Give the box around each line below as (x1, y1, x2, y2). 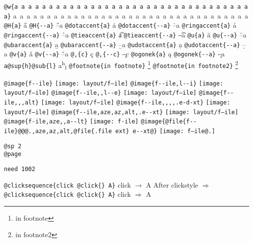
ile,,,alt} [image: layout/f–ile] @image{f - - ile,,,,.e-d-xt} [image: (4, 99, 231, 106)
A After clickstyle (146, 179, 199, 190)
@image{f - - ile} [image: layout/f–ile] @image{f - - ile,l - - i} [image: (4, 80, 223, 87)
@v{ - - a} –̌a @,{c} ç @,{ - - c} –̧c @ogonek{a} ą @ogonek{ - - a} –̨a (35, 49, 225, 59)
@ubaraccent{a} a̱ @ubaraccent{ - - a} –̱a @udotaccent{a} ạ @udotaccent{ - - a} (4, 39, 240, 49)
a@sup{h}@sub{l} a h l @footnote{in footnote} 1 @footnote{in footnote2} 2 (4, 58, 238, 71)
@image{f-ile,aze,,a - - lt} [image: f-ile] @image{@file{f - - (4, 118, 197, 125)
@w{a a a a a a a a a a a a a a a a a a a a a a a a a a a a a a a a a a (4, 3, 248, 10)
